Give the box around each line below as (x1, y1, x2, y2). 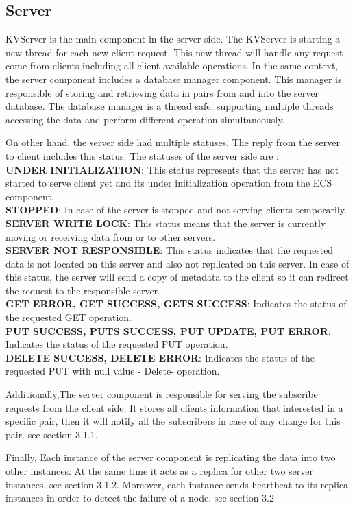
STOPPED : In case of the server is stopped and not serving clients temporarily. (5, 202, 347, 217)
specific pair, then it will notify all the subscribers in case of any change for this (5, 414, 341, 428)
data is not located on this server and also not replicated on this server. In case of (5, 256, 350, 270)
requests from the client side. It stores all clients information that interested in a (5, 400, 343, 414)
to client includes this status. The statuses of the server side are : (5, 148, 279, 163)
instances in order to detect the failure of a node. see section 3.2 (5, 491, 274, 505)
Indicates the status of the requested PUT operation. (5, 337, 228, 351)
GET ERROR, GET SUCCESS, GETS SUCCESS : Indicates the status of (5, 296, 347, 311)
